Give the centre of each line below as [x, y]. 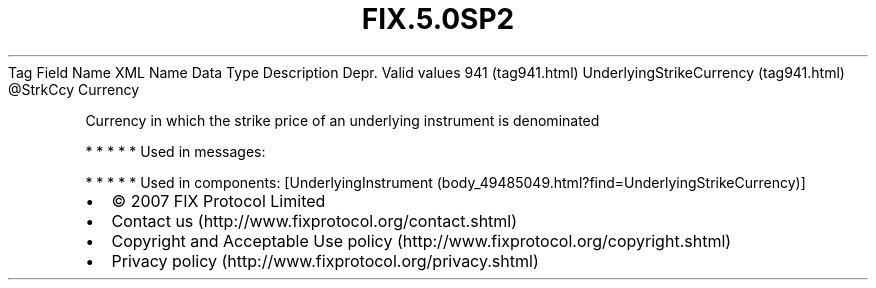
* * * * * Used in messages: [175, 151]
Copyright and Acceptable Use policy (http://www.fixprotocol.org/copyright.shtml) [421, 240]
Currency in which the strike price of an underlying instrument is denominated [342, 120]
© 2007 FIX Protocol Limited [218, 200]
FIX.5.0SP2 [438, 19]
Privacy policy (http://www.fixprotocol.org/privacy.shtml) [325, 260]
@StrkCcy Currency [74, 89]
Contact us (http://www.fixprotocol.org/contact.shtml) [314, 220]
